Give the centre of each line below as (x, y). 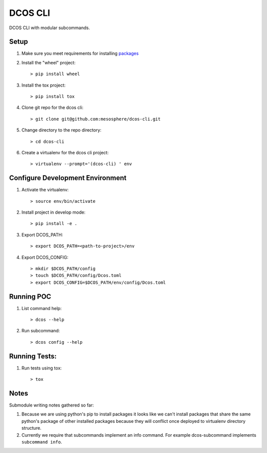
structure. (31, 428)
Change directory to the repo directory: (61, 130)
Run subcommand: (41, 331)
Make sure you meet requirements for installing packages (80, 53)
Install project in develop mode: (54, 212)
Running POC (30, 296)
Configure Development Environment (68, 178)
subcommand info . (42, 442)
